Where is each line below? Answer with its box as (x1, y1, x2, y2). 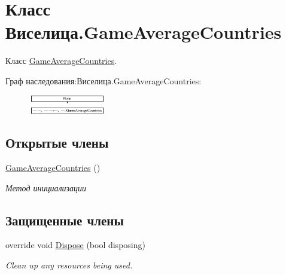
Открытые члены (5, 133, 109, 152)
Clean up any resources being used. (5, 258, 133, 271)
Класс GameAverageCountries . (5, 54, 117, 67)
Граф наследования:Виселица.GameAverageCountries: (5, 74, 202, 87)
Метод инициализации (5, 181, 87, 194)
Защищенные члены (5, 210, 124, 229)
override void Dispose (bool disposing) (5, 239, 145, 251)
